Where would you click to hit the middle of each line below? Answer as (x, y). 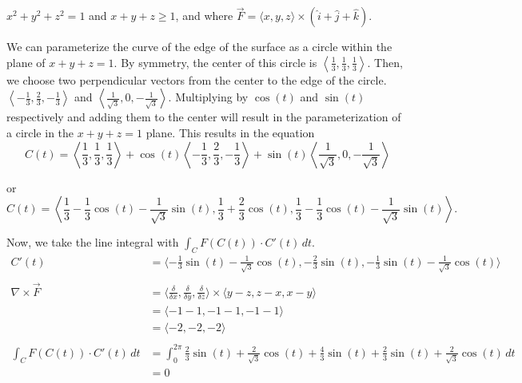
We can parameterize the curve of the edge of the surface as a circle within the (199, 47)
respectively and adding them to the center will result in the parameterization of (204, 117)
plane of (26, 62)
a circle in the (40, 132)
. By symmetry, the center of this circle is (215, 62)
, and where (204, 16)
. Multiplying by (208, 97)
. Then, (385, 62)
